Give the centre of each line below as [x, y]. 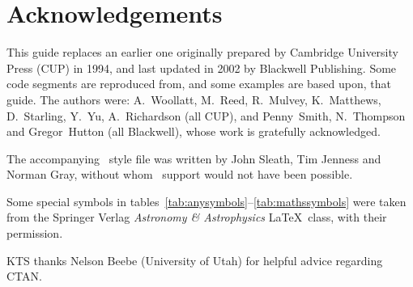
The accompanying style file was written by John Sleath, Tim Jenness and [194, 158]
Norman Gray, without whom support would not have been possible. [180, 174]
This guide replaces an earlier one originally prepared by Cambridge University [202, 52]
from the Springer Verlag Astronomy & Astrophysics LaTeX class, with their [197, 217]
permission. [35, 233]
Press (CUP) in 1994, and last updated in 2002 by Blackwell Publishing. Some [202, 68]
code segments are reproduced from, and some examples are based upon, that [199, 84]
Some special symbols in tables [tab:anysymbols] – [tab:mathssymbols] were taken [206, 201]
